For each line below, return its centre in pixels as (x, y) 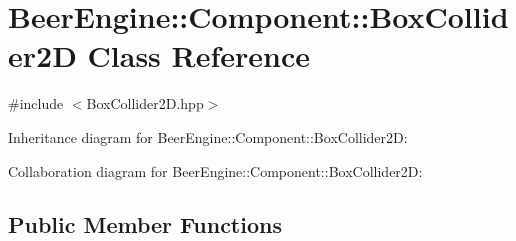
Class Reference (199, 55)
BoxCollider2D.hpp (145, 103)
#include (36, 103)
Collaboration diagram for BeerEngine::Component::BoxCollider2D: (215, 170)
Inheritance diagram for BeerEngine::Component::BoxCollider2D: (208, 136)
